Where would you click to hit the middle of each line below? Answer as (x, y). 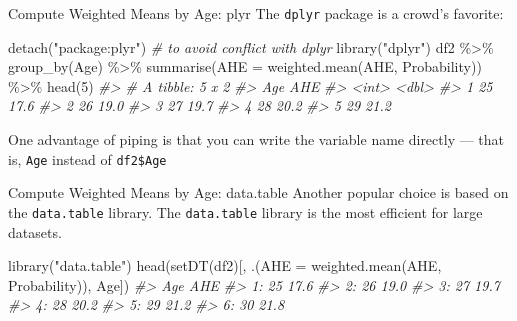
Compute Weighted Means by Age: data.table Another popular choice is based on (258, 192)
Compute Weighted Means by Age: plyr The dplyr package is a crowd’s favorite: (256, 13)
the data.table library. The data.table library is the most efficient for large (245, 211)
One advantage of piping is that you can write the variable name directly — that (256, 139)
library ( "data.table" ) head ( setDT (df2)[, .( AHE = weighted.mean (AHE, (225, 265)
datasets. (35, 231)
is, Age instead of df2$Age (87, 158)
